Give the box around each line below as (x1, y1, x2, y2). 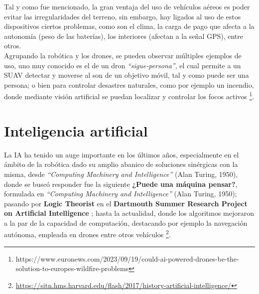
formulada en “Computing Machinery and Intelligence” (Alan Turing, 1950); (4, 188, 237, 199)
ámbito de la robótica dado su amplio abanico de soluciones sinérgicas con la (4, 159, 238, 169)
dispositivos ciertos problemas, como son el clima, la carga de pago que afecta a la (4, 21, 255, 31)
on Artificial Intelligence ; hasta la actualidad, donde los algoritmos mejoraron (4, 208, 254, 218)
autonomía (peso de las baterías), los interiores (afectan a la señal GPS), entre (4, 30, 244, 41)
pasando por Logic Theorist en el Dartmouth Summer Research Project (4, 198, 248, 208)
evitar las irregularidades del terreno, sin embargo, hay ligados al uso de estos (4, 11, 241, 21)
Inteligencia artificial (4, 120, 148, 141)
